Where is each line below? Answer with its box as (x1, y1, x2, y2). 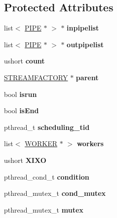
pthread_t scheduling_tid (4, 122, 90, 132)
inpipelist (67, 23, 99, 33)
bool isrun (4, 89, 37, 99)
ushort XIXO (4, 155, 46, 165)
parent (76, 72, 99, 82)
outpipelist (67, 39, 104, 49)
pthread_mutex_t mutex (4, 204, 83, 215)
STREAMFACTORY (4, 72, 68, 82)
